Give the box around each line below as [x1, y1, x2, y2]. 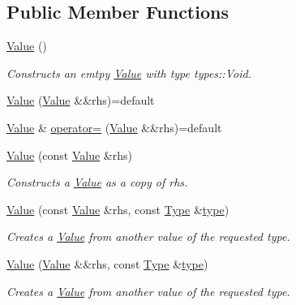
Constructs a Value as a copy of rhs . [6, 174, 188, 191]
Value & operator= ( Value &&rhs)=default [6, 118, 222, 135]
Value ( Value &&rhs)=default [6, 92, 155, 109]
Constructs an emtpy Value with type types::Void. [6, 64, 251, 81]
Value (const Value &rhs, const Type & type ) [6, 200, 230, 217]
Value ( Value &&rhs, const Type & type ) [6, 255, 208, 272]
